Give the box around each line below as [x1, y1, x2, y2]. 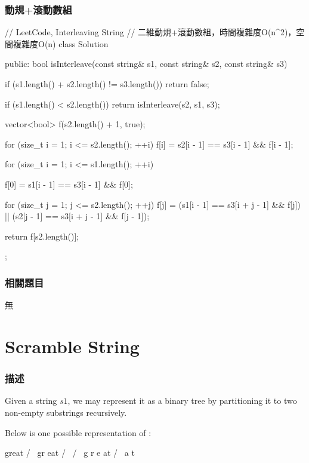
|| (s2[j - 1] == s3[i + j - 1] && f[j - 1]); [5, 210, 150, 222]
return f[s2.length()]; [5, 229, 79, 242]
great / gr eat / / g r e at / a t [5, 446, 135, 459]
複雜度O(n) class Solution [13, 37, 109, 50]
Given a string [5, 394, 57, 407]
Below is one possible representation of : [5, 426, 152, 439]
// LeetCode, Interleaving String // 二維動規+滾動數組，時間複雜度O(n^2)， [5, 26, 296, 38]
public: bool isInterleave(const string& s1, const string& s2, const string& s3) [5, 57, 288, 70]
